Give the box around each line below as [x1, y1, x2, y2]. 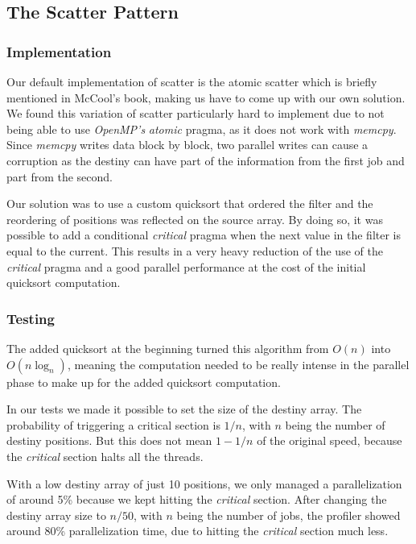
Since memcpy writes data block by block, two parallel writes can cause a [6, 136, 369, 153]
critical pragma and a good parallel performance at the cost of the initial [6, 258, 366, 275]
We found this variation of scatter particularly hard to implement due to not [6, 105, 385, 122]
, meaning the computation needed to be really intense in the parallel [67, 355, 410, 372]
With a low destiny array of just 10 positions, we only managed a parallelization [6, 475, 402, 492]
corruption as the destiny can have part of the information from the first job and [6, 152, 405, 168]
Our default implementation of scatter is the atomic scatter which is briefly [6, 73, 377, 89]
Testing [6, 308, 55, 328]
